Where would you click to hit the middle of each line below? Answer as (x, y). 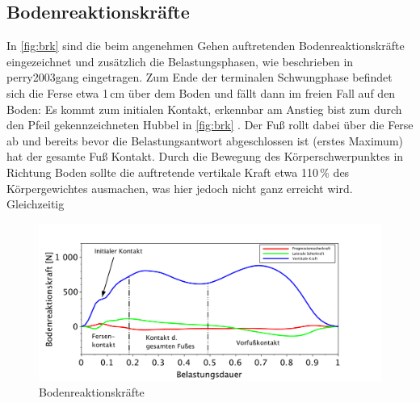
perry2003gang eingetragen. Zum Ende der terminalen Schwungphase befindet (199, 77)
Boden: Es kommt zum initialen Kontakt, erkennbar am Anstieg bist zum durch (204, 109)
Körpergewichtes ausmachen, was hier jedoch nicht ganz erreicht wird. (180, 188)
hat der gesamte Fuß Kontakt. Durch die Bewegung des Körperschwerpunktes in (205, 156)
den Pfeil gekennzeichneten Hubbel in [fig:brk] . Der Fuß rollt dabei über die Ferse (210, 125)
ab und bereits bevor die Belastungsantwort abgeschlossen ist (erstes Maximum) (205, 140)
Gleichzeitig (36, 204)
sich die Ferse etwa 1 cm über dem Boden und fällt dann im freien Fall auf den (201, 92)
